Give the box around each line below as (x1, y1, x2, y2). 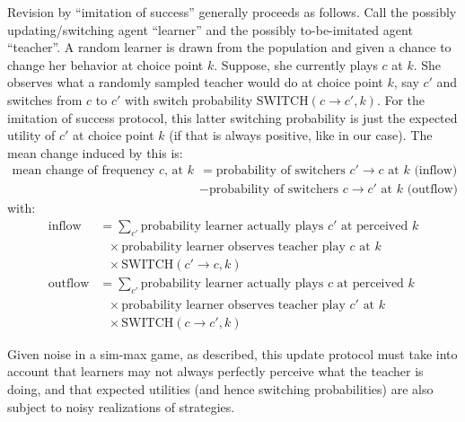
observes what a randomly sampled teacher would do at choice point (7, 73, 383, 92)
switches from (7, 90, 83, 109)
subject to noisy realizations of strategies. (7, 397, 235, 416)
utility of (7, 126, 56, 145)
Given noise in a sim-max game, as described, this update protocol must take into (7, 344, 458, 363)
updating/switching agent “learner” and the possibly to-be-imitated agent (7, 20, 413, 39)
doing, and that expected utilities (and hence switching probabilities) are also (7, 379, 434, 398)
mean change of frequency (12, 164, 155, 178)
